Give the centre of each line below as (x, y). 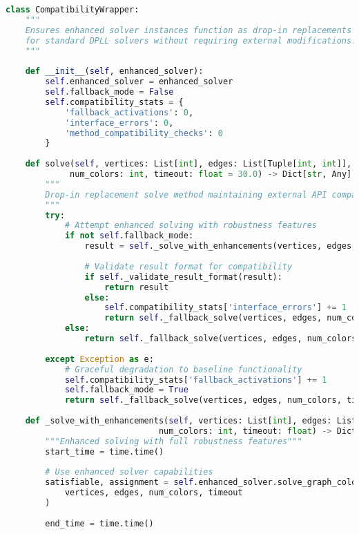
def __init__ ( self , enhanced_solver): (114, 71)
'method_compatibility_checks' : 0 (144, 133)
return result (137, 287)
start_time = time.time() (105, 451)
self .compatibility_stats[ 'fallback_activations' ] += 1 (196, 380)
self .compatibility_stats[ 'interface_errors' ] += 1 (226, 308)
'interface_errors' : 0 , (119, 123)
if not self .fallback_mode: (129, 236)
